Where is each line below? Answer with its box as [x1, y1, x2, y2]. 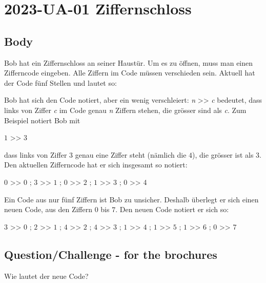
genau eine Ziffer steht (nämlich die [75, 149, 187, 160]
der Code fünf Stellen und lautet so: [4, 77, 117, 88]
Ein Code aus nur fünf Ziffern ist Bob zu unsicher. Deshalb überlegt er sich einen [4, 194, 259, 204]
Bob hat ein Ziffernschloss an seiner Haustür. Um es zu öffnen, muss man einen [4, 57, 253, 68]
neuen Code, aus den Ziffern [4, 204, 93, 215]
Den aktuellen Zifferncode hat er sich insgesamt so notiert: [4, 159, 188, 170]
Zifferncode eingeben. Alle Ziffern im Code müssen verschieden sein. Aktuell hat [4, 67, 255, 78]
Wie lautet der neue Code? [4, 270, 89, 281]
